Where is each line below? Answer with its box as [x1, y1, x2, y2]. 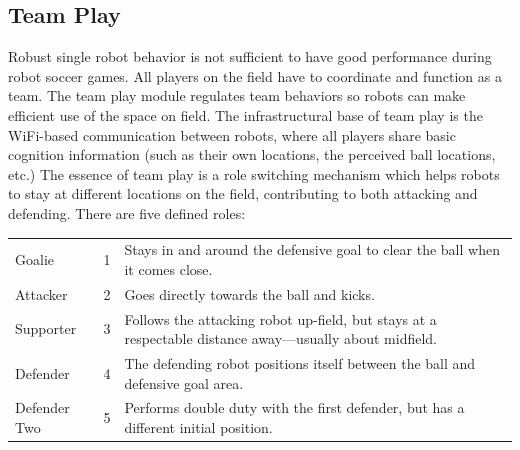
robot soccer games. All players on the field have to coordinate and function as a [8, 65, 502, 86]
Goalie [15, 249, 54, 270]
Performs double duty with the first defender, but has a [124, 397, 465, 418]
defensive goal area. [124, 372, 244, 393]
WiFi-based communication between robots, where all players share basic [8, 124, 456, 145]
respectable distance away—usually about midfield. [124, 328, 438, 349]
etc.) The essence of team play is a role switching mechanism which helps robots [8, 163, 500, 184]
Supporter [15, 318, 77, 339]
